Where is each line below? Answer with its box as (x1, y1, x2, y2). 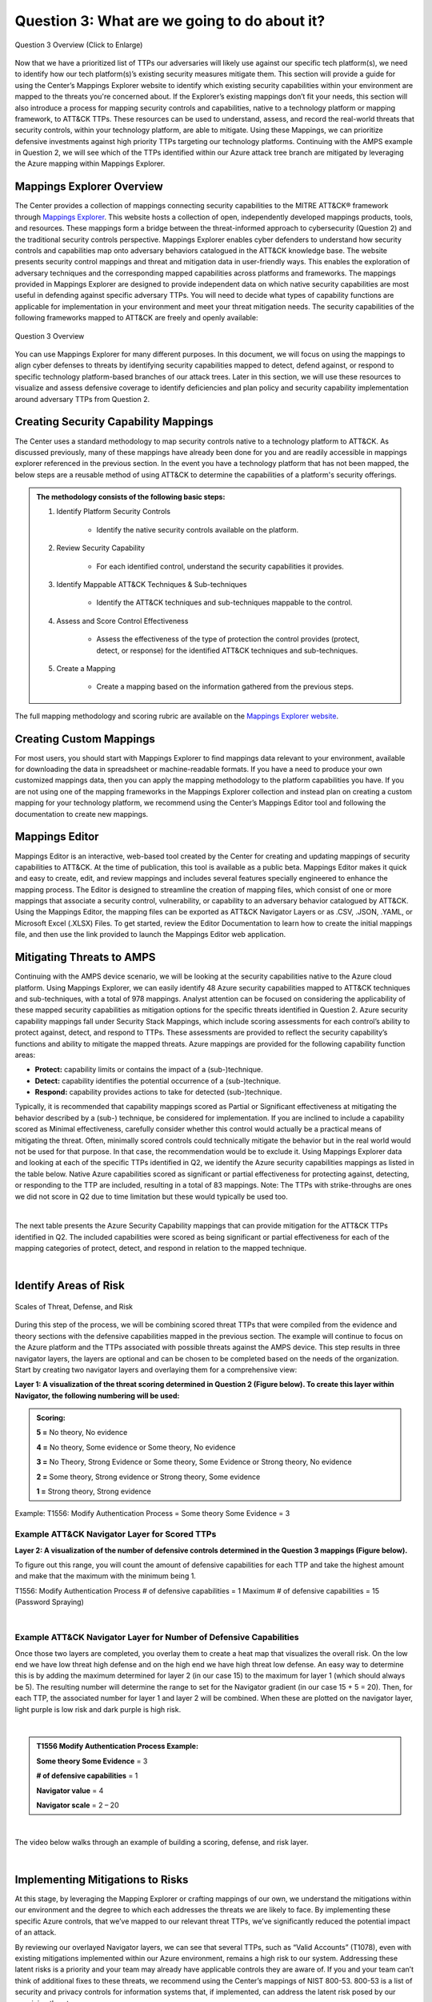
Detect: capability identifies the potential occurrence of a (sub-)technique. (34, 1075, 282, 1085)
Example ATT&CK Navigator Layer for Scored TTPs (14, 1529, 217, 1540)
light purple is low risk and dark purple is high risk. (14, 1704, 182, 1714)
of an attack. (14, 1928, 57, 1937)
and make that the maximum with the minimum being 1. (14, 1571, 196, 1581)
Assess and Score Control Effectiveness (56, 616, 189, 625)
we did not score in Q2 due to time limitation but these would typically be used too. (14, 1192, 288, 1201)
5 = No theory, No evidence (36, 1428, 128, 1437)
